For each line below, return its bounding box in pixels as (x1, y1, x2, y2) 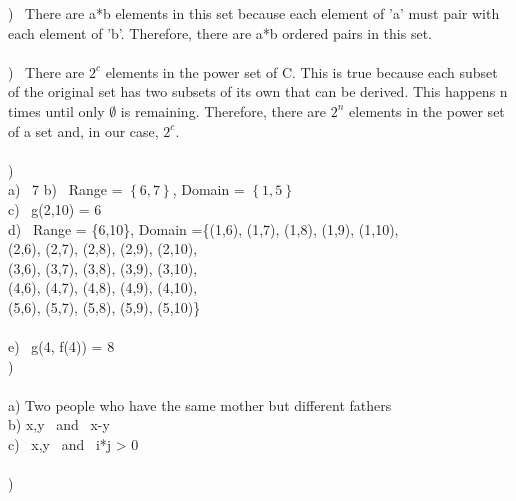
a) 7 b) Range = (8, 179, 123, 200)
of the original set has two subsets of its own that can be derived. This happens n (8, 81, 508, 102)
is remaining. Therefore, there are (120, 100, 327, 121)
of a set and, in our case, (8, 120, 159, 141)
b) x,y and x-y (8, 414, 110, 435)
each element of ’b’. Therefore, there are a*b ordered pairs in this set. (8, 22, 432, 43)
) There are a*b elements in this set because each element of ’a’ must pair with (8, 3, 500, 23)
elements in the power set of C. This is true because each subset (105, 61, 498, 82)
